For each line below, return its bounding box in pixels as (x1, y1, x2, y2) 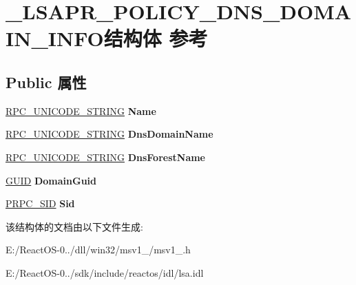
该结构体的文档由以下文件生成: (6, 219, 143, 233)
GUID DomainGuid (6, 173, 96, 187)
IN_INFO (6, 24, 104, 52)
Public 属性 (6, 71, 87, 92)
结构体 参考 (103, 24, 208, 52)
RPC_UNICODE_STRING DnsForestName (6, 149, 205, 164)
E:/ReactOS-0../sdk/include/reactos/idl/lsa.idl (6, 265, 204, 279)
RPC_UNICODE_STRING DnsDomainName (6, 127, 213, 141)
